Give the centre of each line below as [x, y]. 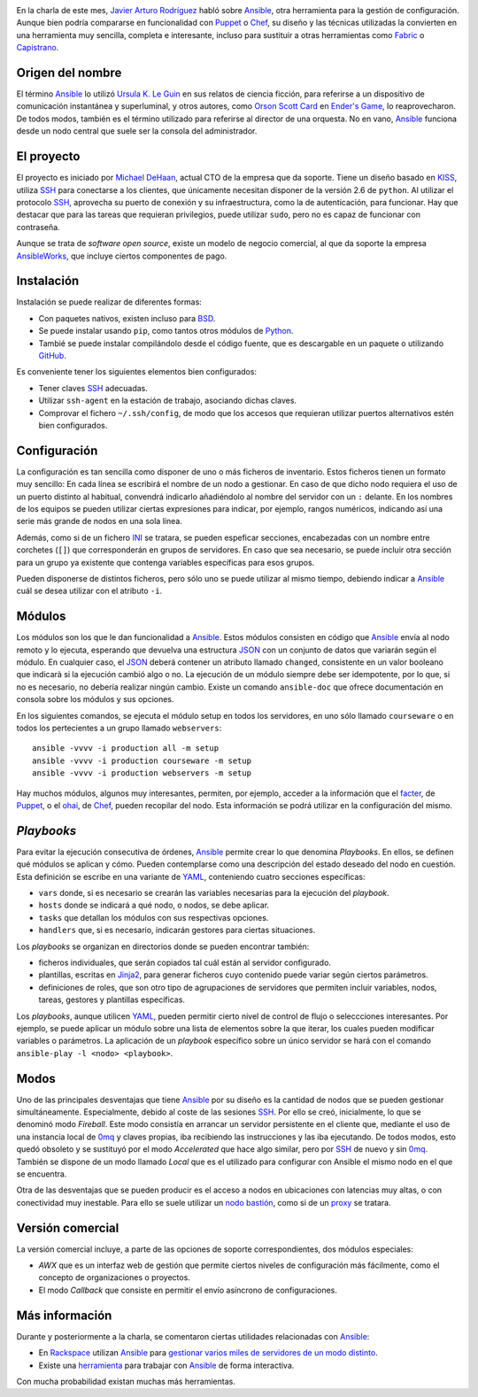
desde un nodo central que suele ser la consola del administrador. [137, 131]
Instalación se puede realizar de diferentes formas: [109, 302]
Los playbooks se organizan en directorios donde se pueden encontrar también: [163, 946]
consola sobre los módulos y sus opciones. [95, 699]
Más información [64, 1315]
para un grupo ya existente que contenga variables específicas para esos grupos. [166, 562]
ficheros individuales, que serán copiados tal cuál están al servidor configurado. [185, 962]
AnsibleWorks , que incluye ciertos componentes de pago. [122, 256]
